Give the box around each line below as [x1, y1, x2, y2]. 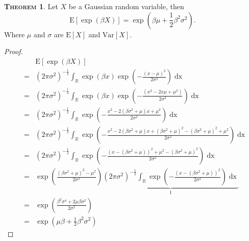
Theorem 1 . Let [4, 1, 58, 11]
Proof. [4, 46, 23, 57]
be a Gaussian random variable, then [68, 1, 184, 11]
